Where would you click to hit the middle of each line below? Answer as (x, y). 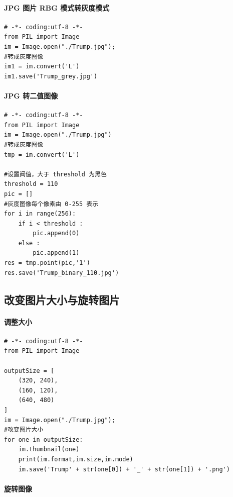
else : (29, 243)
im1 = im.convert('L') (42, 67)
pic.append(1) (56, 253)
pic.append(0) (56, 233)
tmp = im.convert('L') (42, 155)
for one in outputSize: (44, 439)
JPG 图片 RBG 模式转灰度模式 (57, 7)
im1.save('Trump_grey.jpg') (51, 76)
